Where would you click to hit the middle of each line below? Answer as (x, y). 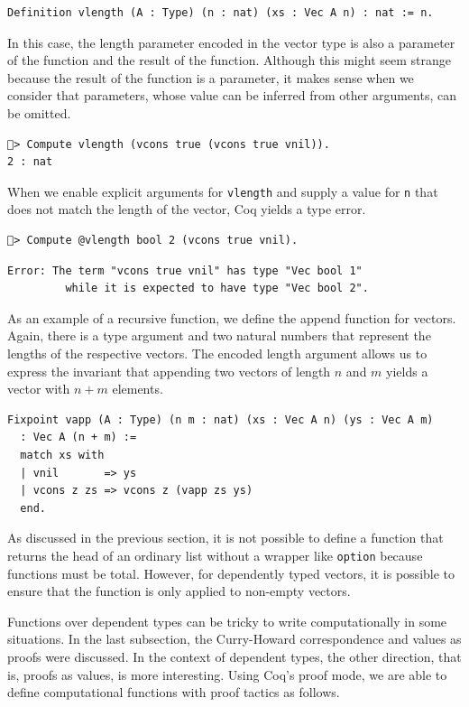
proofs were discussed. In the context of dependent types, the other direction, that (234, 656)
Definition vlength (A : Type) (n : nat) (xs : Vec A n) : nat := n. (221, 13)
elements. (138, 389)
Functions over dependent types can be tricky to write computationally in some (227, 621)
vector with (39, 389)
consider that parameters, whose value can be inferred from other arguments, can (232, 95)
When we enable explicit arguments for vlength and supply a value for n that (223, 191)
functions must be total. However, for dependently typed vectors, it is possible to (231, 573)
